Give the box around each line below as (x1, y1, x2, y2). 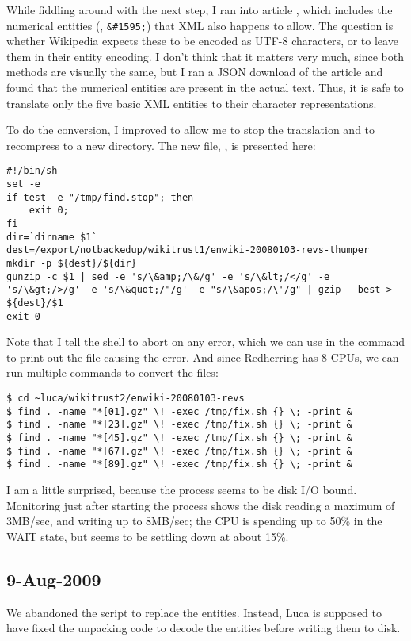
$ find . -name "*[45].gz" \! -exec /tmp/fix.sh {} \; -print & (6, 432, 352, 444)
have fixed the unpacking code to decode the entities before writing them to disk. (6, 620, 401, 636)
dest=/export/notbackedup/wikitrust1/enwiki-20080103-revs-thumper (6, 244, 370, 256)
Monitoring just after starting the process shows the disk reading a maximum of (6, 497, 395, 513)
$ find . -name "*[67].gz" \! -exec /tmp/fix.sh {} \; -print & (6, 445, 352, 457)
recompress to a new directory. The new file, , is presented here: (6, 136, 316, 153)
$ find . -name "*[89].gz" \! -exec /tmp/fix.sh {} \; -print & (6, 459, 352, 470)
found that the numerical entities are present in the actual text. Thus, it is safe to (6, 79, 404, 96)
